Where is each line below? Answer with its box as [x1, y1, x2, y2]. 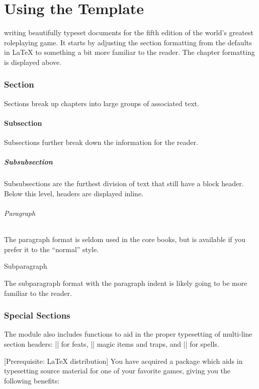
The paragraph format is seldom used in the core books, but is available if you [4, 234, 246, 245]
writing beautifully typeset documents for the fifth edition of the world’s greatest [4, 27, 253, 38]
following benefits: [4, 375, 60, 385]
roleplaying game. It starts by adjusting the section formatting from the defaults [4, 37, 252, 47]
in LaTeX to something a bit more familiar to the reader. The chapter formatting [4, 47, 255, 57]
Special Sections [4, 309, 70, 322]
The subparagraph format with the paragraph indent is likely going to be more [4, 278, 247, 288]
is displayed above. [4, 56, 62, 67]
